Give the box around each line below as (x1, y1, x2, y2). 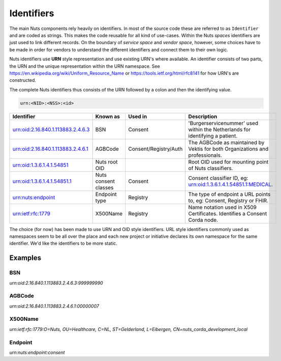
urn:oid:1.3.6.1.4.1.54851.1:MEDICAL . (188, 181, 273, 188)
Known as (95, 113, 120, 120)
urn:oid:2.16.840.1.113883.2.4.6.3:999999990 (9, 280, 104, 286)
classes (95, 184, 114, 191)
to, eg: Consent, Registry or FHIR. (188, 197, 269, 204)
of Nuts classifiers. (188, 165, 233, 172)
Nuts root (95, 158, 118, 165)
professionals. (188, 151, 222, 158)
